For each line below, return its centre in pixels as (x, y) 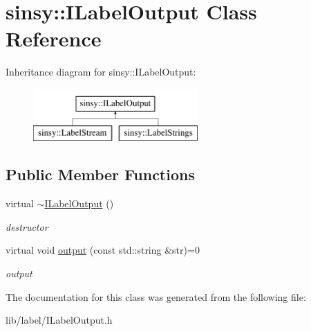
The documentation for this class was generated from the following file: (156, 296)
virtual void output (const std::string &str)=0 (103, 250)
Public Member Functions (100, 174)
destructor (27, 226)
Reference (54, 38)
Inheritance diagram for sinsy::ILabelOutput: (101, 72)
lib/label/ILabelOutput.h (59, 320)
